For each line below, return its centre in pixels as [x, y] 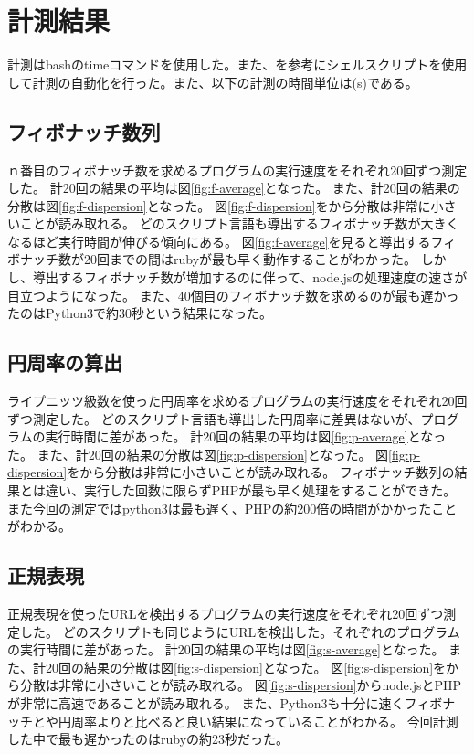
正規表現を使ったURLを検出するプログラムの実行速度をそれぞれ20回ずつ [226, 614]
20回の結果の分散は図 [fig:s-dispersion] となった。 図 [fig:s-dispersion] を [246, 667]
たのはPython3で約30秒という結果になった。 [140, 313]
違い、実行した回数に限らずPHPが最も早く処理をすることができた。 [251, 490]
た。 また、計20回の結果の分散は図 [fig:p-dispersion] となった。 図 [198, 454]
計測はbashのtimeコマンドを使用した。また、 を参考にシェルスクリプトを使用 [237, 64]
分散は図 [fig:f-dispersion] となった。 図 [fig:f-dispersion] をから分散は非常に [219, 205]
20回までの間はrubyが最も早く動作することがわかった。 [250, 259]
